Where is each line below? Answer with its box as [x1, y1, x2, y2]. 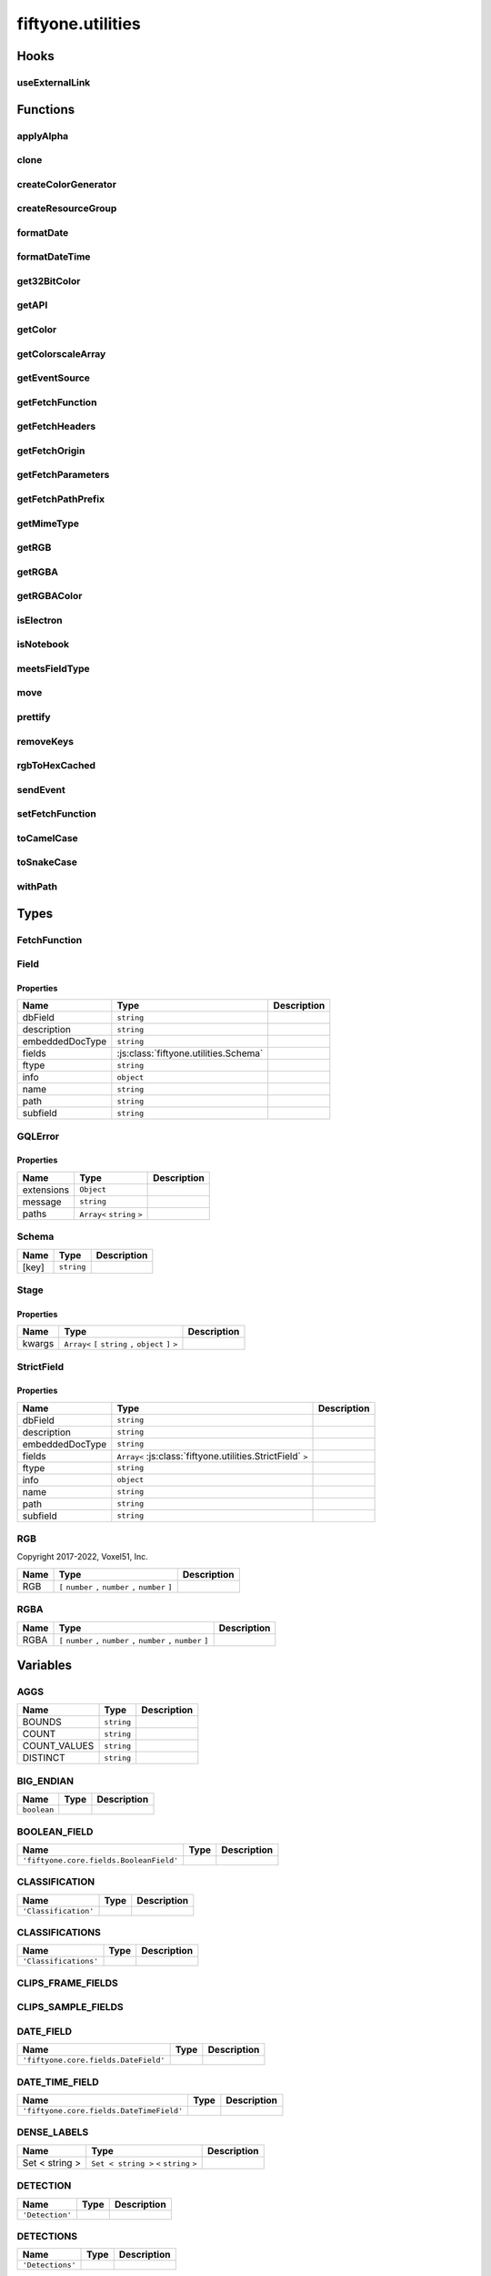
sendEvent [16, 783, 65, 796]
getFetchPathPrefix [16, 493, 105, 505]
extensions [22, 1184, 70, 1196]
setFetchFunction [16, 808, 97, 820]
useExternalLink [16, 76, 91, 88]
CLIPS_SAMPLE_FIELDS [16, 2001, 124, 2014]
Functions [16, 101, 75, 117]
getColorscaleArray [16, 347, 106, 360]
